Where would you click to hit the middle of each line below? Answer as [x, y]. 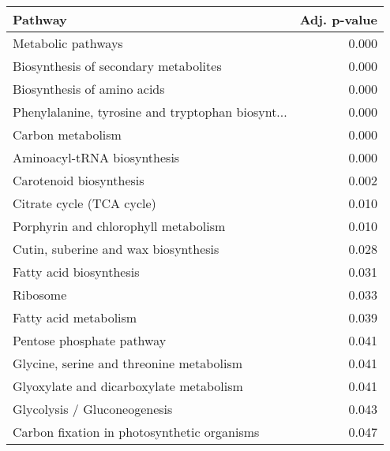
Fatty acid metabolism [75, 317]
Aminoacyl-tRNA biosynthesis [96, 157]
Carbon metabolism [67, 134]
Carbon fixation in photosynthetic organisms [136, 432]
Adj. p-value [338, 19]
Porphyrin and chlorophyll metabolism [119, 226]
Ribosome [40, 294]
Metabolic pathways [68, 43]
